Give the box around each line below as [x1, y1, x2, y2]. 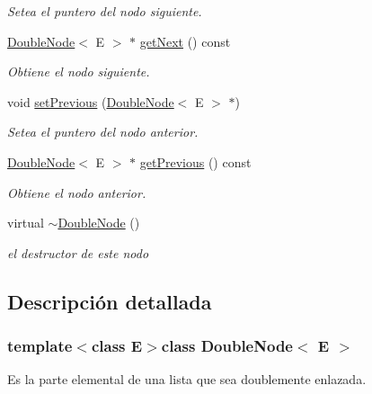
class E [91, 335, 143, 357]
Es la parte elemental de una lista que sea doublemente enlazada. [7, 370, 367, 389]
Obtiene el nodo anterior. [7, 183, 146, 201]
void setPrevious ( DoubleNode [7, 92, 174, 111]
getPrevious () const [139, 152, 252, 171]
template [7, 335, 73, 357]
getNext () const [139, 31, 231, 50]
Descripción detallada [7, 287, 212, 315]
